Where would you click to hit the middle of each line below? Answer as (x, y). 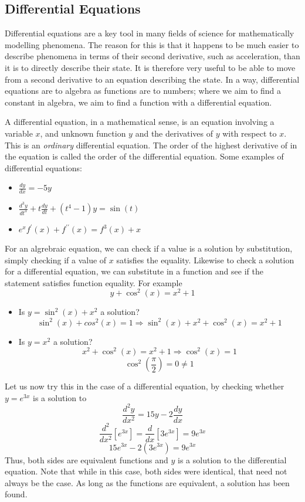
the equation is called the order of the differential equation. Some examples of (144, 156)
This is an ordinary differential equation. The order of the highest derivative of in (151, 145)
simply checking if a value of (56, 260)
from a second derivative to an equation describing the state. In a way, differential (152, 79)
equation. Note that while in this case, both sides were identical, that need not (146, 471)
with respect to (250, 133)
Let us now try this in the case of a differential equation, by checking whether (145, 386)
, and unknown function (83, 133)
